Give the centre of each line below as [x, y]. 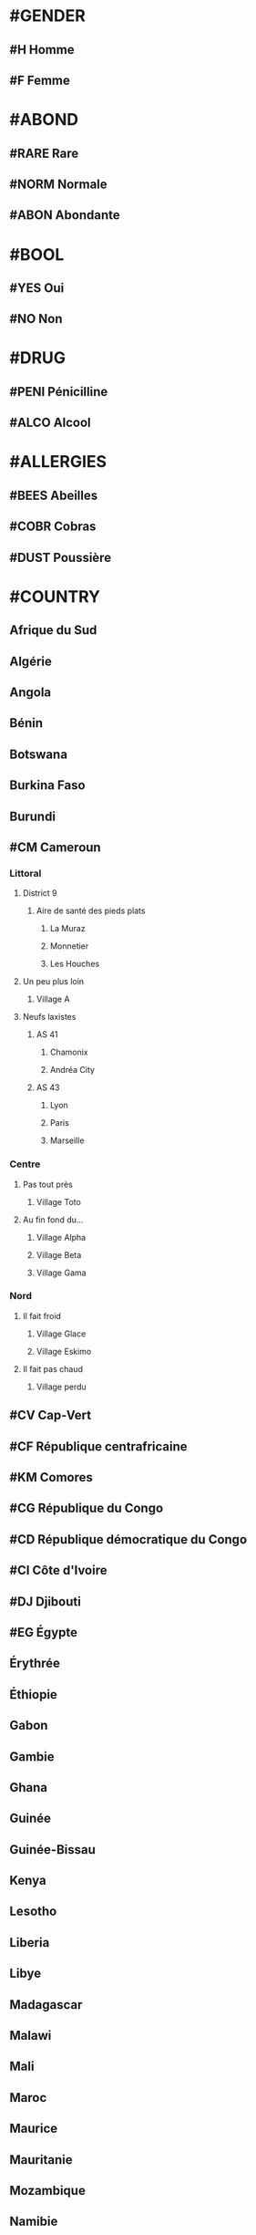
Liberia [30, 1943]
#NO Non [36, 319]
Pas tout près [47, 1184]
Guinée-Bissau [52, 1850]
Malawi [31, 2036]
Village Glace [61, 1334]
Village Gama [61, 1273]
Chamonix [69, 1052]
